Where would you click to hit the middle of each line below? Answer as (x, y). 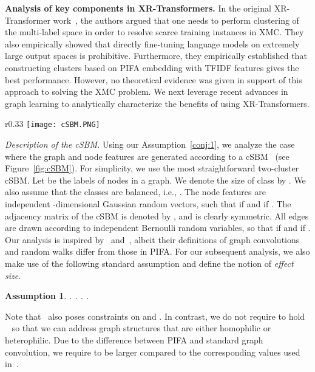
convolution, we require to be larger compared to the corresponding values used (153, 352)
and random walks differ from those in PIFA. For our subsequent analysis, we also (157, 251)
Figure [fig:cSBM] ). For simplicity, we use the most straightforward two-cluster (152, 168)
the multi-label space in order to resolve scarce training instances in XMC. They (154, 32)
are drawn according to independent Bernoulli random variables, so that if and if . (158, 228)
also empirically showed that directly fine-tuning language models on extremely (152, 43)
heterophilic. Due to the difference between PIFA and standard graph (134, 339)
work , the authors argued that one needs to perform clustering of (176, 20)
